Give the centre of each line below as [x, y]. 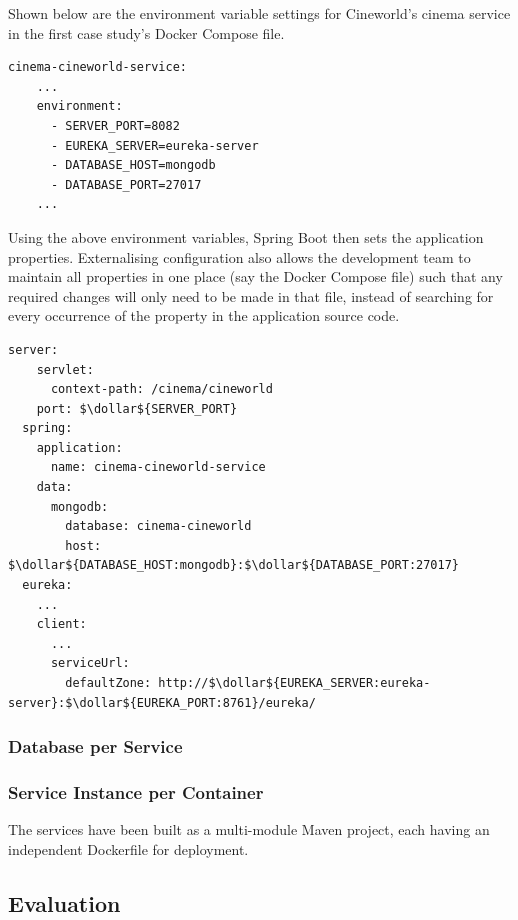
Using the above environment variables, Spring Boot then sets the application [246, 236]
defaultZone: [108, 683]
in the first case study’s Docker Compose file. [146, 32]
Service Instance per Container [136, 791]
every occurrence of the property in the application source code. [204, 315]
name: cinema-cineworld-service [158, 467]
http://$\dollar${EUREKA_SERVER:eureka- [294, 683]
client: [61, 624]
